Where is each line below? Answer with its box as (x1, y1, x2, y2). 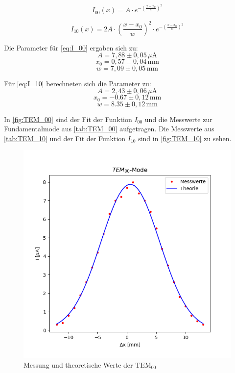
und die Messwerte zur (144, 114, 212, 124)
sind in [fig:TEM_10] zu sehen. (138, 133, 232, 143)
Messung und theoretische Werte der (23, 360, 133, 370)
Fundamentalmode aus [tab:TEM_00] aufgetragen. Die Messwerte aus (4, 124, 214, 134)
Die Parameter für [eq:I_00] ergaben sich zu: (4, 42, 138, 52)
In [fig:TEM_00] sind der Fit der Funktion (4, 114, 132, 124)
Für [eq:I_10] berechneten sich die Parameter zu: (4, 78, 151, 88)
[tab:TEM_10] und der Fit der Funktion (4, 133, 126, 143)
